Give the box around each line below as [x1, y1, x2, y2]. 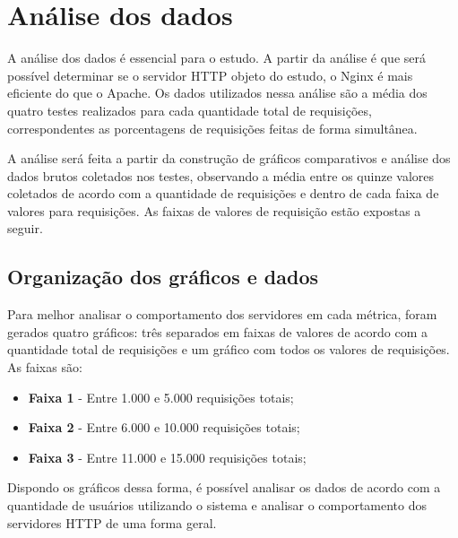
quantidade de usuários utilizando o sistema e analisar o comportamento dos [7, 496, 428, 515]
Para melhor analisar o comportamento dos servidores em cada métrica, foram [7, 305, 437, 324]
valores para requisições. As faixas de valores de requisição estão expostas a [7, 201, 421, 220]
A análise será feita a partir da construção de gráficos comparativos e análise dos [7, 149, 451, 168]
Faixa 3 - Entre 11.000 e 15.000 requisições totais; [28, 447, 307, 466]
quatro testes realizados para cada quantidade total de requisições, [7, 100, 372, 119]
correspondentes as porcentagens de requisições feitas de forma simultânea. [7, 118, 418, 137]
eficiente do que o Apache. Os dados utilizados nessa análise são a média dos [7, 83, 428, 102]
